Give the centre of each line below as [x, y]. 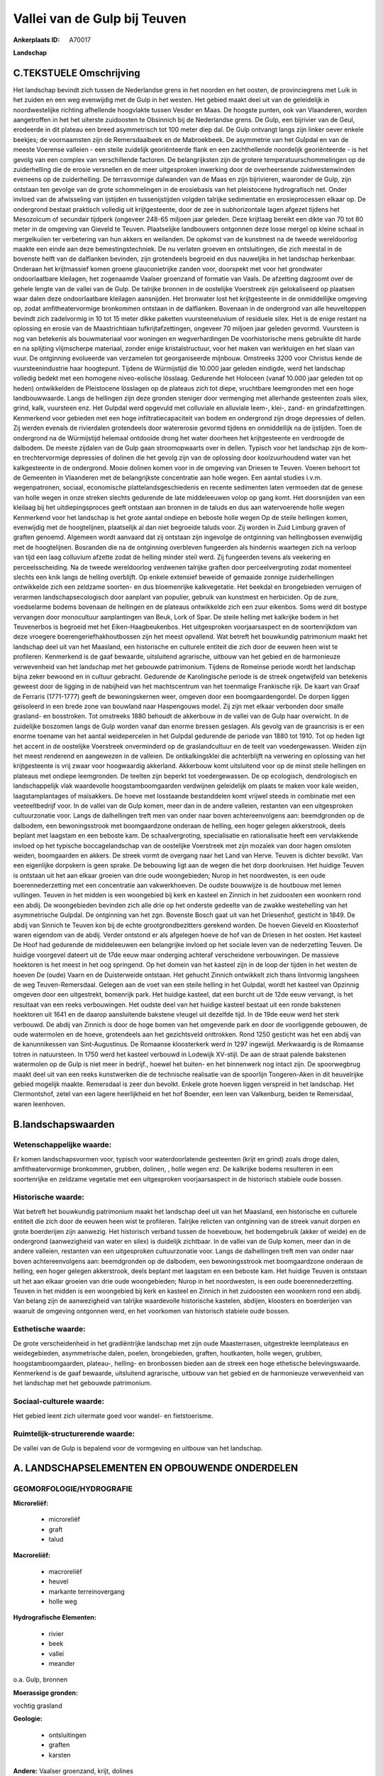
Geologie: [28, 1718]
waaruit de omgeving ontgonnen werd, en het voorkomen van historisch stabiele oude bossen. [151, 1311]
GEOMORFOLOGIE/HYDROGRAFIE [73, 1489]
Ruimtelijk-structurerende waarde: [74, 1434]
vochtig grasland [38, 1706]
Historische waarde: [49, 1197]
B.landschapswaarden [64, 1124]
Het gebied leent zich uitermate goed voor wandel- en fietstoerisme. [113, 1415]
